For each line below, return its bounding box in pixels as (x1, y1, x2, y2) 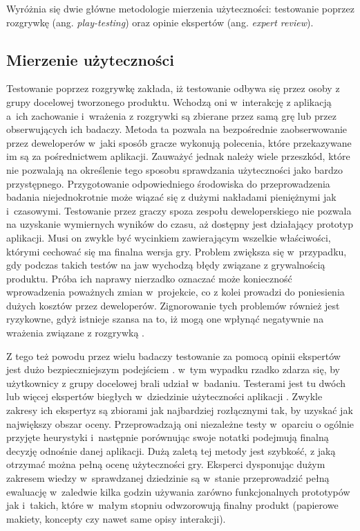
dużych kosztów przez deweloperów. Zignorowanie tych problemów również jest (6, 298, 340, 312)
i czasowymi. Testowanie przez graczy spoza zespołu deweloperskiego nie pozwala (6, 203, 352, 217)
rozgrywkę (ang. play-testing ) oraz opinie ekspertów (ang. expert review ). (6, 15, 314, 29)
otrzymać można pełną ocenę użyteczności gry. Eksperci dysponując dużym (6, 457, 325, 471)
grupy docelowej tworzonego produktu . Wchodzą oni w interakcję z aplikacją (6, 94, 332, 109)
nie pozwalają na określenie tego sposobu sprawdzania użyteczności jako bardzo (6, 162, 343, 177)
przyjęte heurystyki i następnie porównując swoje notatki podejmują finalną (6, 430, 329, 444)
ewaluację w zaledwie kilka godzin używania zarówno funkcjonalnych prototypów (6, 484, 350, 498)
